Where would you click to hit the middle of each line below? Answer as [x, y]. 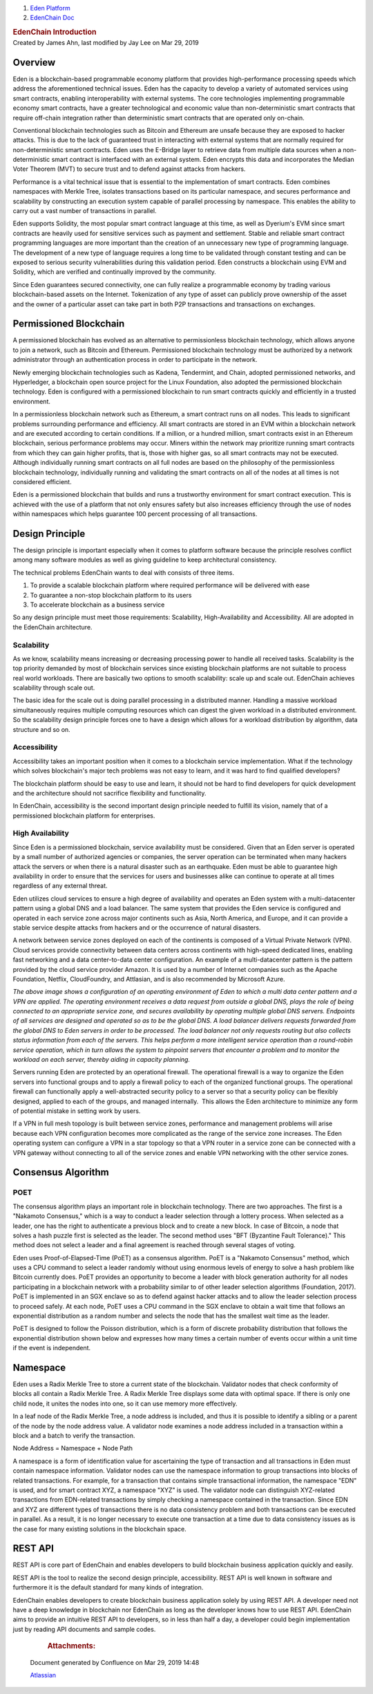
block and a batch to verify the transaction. [74, 1436]
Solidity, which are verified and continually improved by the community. [115, 272]
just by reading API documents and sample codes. [84, 1629]
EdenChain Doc [52, 18]
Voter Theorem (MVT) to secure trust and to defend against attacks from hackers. [129, 169]
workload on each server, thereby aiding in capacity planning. [101, 1060]
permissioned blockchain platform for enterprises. [84, 816]
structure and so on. [41, 729]
